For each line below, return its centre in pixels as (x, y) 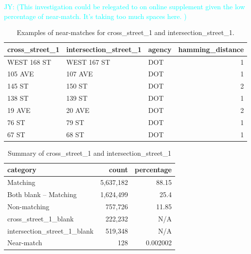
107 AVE (80, 74)
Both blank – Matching (42, 194)
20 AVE (78, 110)
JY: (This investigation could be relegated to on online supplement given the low (125, 6)
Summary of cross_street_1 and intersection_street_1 (90, 153)
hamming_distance (211, 49)
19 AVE (19, 110)
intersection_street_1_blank (51, 230)
